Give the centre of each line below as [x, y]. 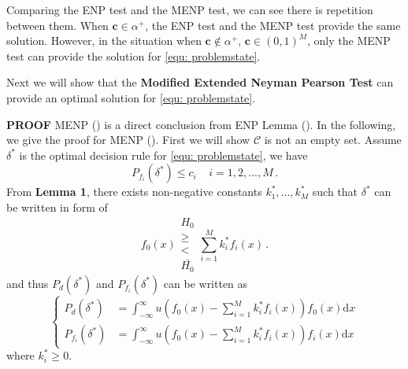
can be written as [206, 283]
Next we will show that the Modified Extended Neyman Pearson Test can [200, 82]
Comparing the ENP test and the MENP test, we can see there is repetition [190, 9]
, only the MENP [349, 41]
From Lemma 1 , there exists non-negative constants [134, 192]
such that [335, 192]
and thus [28, 283]
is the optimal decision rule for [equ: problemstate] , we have [163, 155]
